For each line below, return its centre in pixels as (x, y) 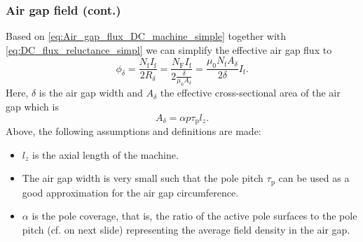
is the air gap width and (91, 93)
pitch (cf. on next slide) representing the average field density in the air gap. (186, 229)
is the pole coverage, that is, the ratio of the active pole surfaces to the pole (194, 216)
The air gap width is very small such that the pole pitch (143, 178)
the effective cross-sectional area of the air (250, 93)
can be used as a (314, 178)
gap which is (32, 106)
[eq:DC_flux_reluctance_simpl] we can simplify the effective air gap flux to (169, 49)
